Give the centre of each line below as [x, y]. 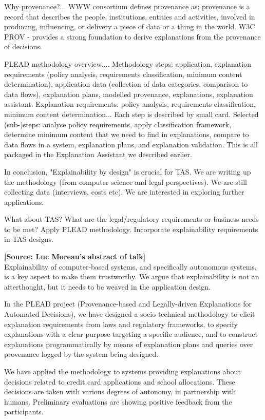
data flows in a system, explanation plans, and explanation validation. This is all [131, 144]
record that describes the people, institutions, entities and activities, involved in [130, 16]
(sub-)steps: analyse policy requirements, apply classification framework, [118, 124]
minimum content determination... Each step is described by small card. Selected [131, 114]
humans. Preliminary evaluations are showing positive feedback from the [118, 401]
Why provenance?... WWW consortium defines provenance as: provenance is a [127, 6]
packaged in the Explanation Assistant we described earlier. [98, 154]
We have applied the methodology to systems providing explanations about [122, 371]
